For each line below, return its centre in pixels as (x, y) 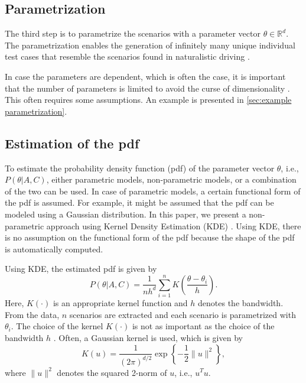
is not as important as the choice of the (203, 326)
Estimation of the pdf (72, 143)
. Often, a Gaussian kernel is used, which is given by (148, 338)
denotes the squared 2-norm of (112, 372)
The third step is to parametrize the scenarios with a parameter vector (133, 33)
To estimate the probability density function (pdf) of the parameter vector (140, 168)
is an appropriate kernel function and (120, 303)
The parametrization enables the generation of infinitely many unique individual (150, 45)
